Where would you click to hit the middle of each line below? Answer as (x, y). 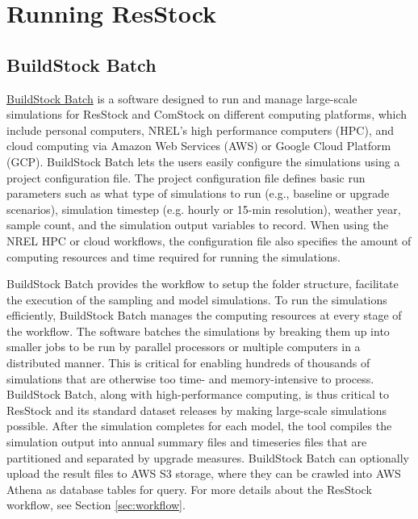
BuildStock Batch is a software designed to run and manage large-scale (182, 98)
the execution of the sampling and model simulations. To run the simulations (197, 299)
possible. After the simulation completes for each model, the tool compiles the (199, 426)
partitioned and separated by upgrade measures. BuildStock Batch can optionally (208, 457)
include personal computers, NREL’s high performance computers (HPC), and (201, 130)
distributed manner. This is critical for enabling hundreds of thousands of (188, 363)
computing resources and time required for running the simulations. (173, 256)
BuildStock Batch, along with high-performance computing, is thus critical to (198, 394)
